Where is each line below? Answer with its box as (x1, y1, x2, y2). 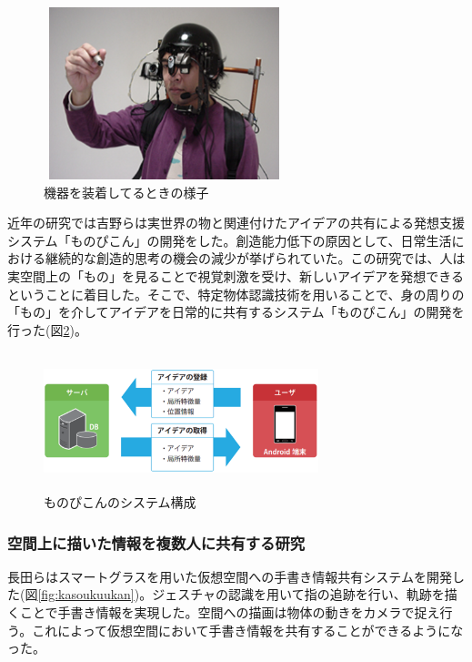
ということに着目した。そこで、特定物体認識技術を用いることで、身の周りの (7, 284, 465, 303)
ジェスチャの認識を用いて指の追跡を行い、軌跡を (152, 585, 445, 604)
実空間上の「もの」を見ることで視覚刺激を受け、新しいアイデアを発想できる (7, 266, 464, 285)
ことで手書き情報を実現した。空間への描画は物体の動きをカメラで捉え (19, 603, 440, 622)
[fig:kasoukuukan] (37, 585, 135, 604)
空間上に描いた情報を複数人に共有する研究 (7, 531, 306, 554)
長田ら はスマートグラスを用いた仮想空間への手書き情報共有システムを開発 (7, 566, 452, 586)
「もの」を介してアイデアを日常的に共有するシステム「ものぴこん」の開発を (7, 302, 465, 321)
